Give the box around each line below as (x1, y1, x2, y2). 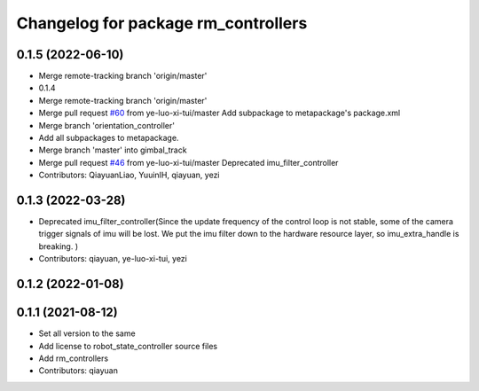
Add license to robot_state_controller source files (38, 340, 218, 351)
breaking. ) (38, 240, 79, 252)
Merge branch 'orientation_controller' (38, 120, 175, 130)
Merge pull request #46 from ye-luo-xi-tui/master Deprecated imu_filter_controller (38, 157, 339, 168)
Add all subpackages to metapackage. (38, 133, 179, 144)
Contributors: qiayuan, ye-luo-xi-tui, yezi (38, 254, 188, 264)
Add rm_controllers (38, 353, 109, 364)
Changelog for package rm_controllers (16, 13, 308, 33)
